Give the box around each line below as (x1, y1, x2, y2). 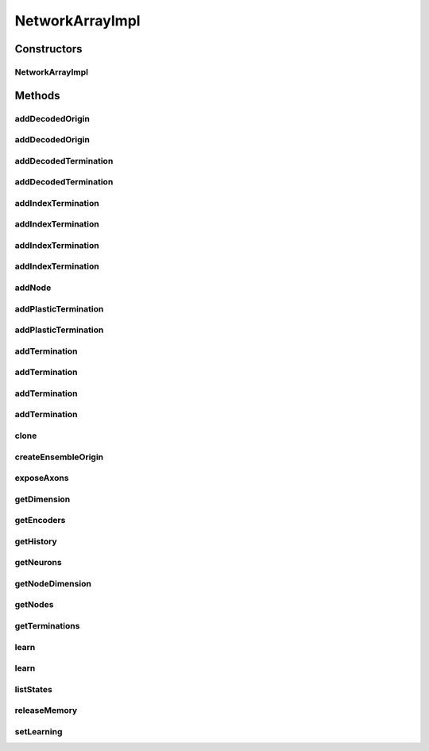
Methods (14, 88, 60, 103)
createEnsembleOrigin (14, 451, 104, 463)
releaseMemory (14, 705, 78, 716)
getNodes (14, 599, 54, 610)
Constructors (14, 42, 83, 56)
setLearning (14, 726, 63, 737)
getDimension (14, 494, 71, 505)
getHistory (14, 536, 57, 547)
